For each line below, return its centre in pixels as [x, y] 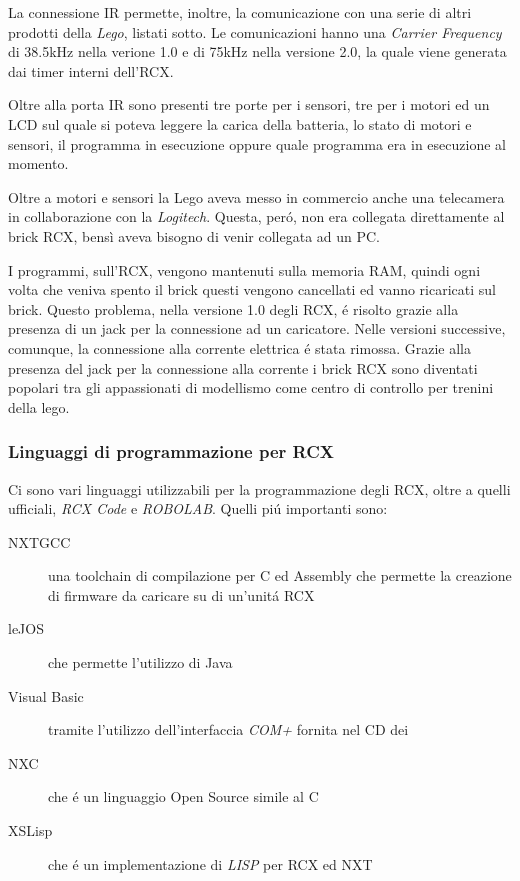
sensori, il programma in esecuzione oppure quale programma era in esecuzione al [257, 143]
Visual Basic [46, 695]
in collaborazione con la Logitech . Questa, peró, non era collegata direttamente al [256, 216]
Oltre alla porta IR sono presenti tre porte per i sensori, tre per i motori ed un [249, 104]
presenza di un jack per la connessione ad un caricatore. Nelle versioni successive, [257, 328]
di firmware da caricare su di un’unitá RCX [181, 594]
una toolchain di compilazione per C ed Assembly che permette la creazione [280, 575]
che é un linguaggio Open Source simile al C [183, 796]
